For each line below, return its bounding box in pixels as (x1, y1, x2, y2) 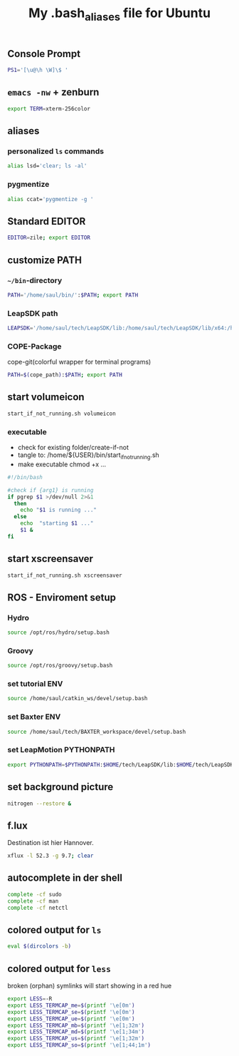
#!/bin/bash (7, 473, 43, 481)
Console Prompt (7, 48, 80, 60)
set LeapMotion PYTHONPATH (7, 745, 115, 755)
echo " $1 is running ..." (20, 506, 97, 514)
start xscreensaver (7, 553, 94, 565)
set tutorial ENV (7, 679, 63, 689)
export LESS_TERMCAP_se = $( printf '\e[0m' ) (7, 1008, 135, 1015)
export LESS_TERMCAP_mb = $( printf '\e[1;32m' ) (7, 1022, 144, 1029)
